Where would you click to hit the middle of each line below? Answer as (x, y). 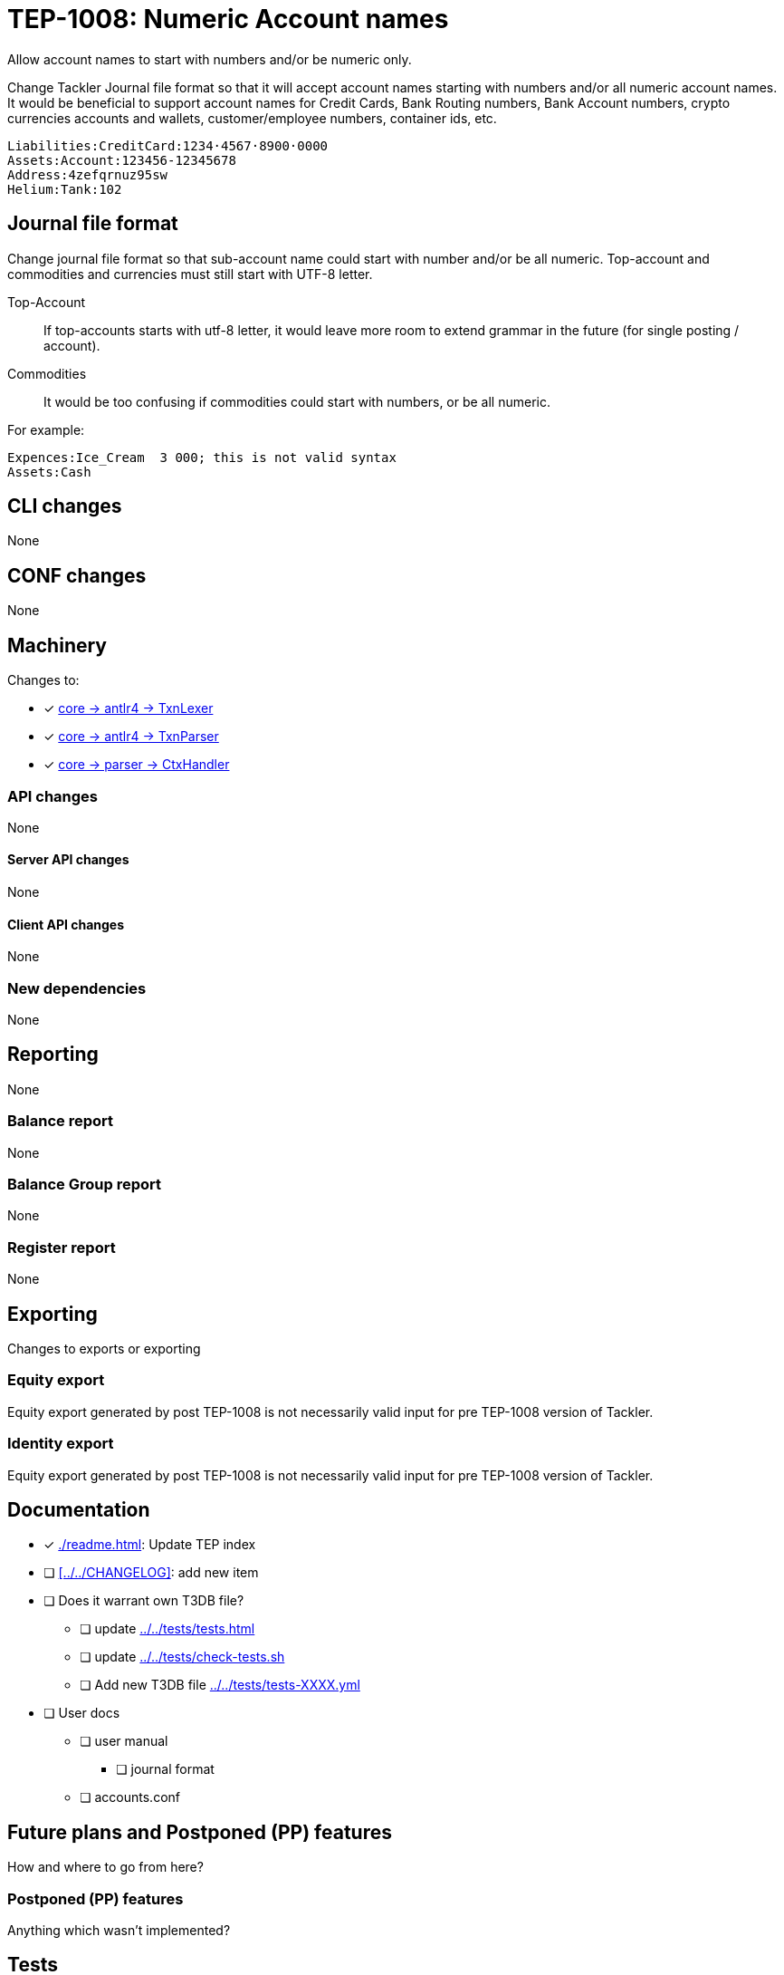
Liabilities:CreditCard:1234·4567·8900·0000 (168, 145)
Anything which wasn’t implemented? (119, 1930)
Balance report (61, 1121)
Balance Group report (84, 1185)
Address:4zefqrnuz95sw (88, 174)
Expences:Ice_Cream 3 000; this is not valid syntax (202, 457)
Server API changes (68, 860)
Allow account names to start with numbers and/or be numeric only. (210, 59)
